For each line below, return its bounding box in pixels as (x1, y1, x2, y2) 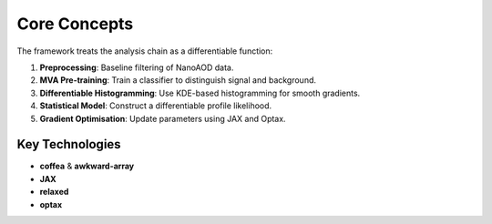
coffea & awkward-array (39, 160, 135, 172)
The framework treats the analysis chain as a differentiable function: (16, 46, 273, 56)
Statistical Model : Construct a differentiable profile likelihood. (39, 100, 272, 111)
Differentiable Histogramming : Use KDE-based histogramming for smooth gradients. (39, 87, 361, 98)
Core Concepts (16, 14, 134, 34)
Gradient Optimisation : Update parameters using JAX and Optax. (39, 113, 286, 124)
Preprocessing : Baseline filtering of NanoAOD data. (39, 62, 234, 73)
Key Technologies (16, 137, 122, 152)
